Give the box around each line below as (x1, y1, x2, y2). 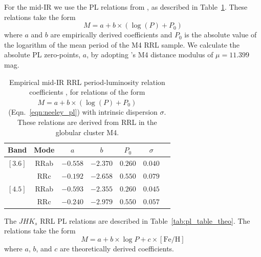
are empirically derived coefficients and (50, 29, 172, 40)
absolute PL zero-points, (4, 49, 81, 60)
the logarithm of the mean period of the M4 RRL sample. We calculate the (4, 39, 240, 50)
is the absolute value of (184, 29, 257, 40)
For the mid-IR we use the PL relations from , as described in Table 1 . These (4, 2, 248, 12)
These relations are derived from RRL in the (17, 116, 157, 127)
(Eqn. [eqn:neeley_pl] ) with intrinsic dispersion (8, 106, 158, 117)
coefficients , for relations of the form (29, 87, 145, 97)
